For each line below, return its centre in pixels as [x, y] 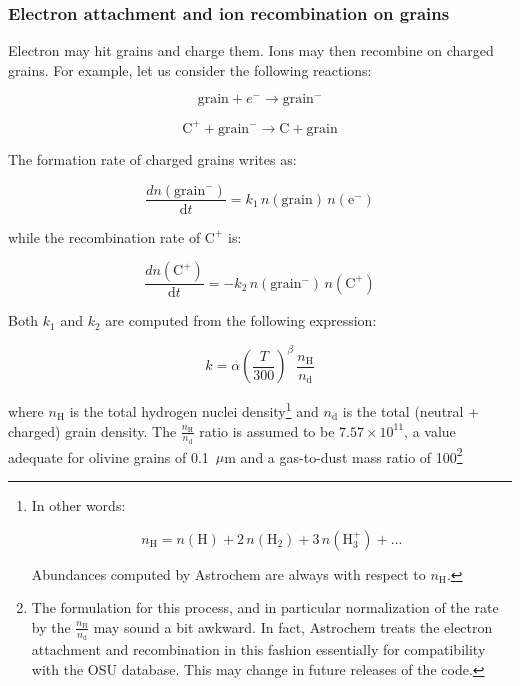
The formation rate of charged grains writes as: [152, 158]
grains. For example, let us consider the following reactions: [190, 69]
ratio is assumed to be [267, 430]
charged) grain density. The [92, 430]
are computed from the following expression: [241, 320]
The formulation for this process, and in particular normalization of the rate [265, 607]
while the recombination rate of [104, 236]
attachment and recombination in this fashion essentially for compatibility [258, 649]
